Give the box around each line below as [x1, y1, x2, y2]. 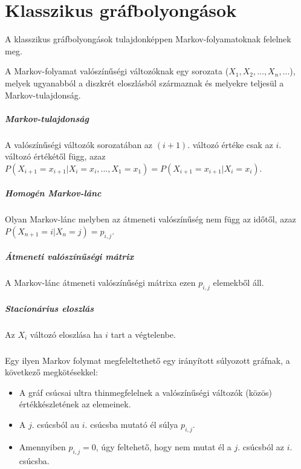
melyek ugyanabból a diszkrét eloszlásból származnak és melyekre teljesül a [5, 76, 284, 89]
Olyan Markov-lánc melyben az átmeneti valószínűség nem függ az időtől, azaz [5, 213, 296, 225]
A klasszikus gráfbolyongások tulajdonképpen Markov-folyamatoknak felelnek [5, 33, 291, 45]
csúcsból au [37, 418, 80, 431]
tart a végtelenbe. [111, 328, 176, 340]
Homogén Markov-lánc [5, 187, 102, 199]
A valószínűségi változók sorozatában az [5, 138, 153, 150]
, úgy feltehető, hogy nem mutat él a [95, 440, 231, 453]
